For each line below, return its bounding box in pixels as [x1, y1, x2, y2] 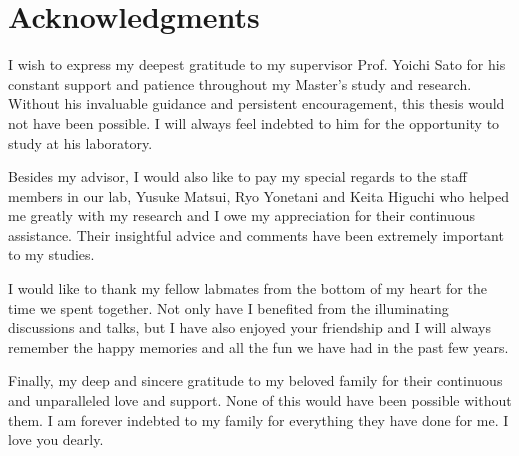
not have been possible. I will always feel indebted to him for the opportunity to [8, 112, 500, 133]
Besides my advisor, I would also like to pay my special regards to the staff [8, 166, 467, 187]
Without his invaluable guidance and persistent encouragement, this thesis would [8, 93, 505, 114]
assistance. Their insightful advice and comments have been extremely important [8, 224, 504, 245]
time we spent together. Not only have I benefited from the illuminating [8, 297, 449, 318]
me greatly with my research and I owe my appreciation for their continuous [8, 205, 476, 226]
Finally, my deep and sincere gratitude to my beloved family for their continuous [8, 370, 503, 391]
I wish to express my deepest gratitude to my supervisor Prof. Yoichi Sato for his [8, 54, 506, 75]
